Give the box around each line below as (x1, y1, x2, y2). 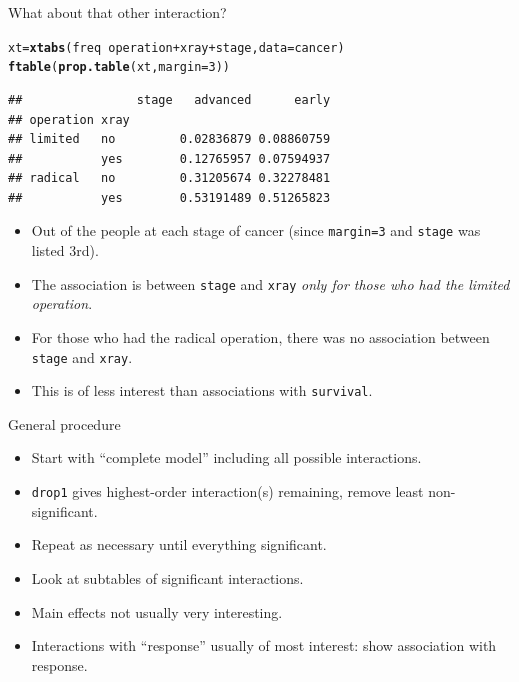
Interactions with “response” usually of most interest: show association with (31, 635, 497, 656)
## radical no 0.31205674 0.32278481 (8, 171, 331, 186)
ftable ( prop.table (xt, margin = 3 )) (8, 60, 230, 75)
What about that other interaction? (8, 2, 227, 22)
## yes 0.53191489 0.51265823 (8, 190, 331, 205)
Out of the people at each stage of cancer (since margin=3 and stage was (31, 220, 481, 241)
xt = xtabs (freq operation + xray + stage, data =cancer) (8, 40, 345, 55)
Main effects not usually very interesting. (31, 601, 283, 622)
